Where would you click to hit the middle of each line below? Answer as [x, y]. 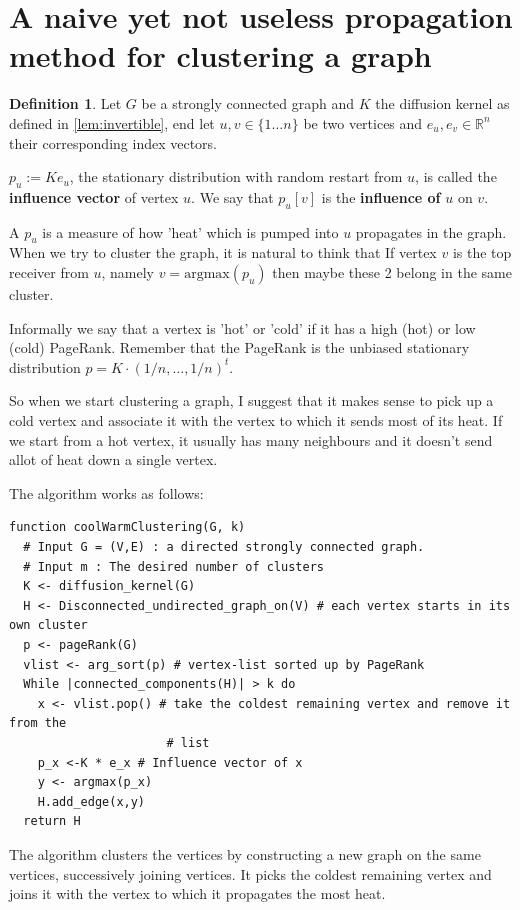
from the [38, 723]
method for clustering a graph [220, 55]
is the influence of [381, 196]
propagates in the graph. [431, 231]
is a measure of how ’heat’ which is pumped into [190, 231]
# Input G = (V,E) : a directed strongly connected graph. [224, 547]
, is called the [456, 176]
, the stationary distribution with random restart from [236, 176]
